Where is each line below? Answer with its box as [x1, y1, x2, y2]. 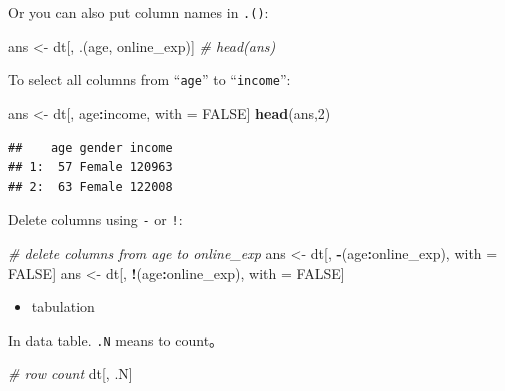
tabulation [31, 296, 95, 317]
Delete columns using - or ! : [8, 209, 183, 230]
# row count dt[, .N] [8, 363, 133, 384]
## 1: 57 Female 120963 [8, 160, 173, 175]
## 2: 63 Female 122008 [8, 179, 173, 194]
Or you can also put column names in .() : [8, 2, 269, 22]
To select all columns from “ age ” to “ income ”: [8, 69, 291, 90]
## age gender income [8, 140, 173, 155]
